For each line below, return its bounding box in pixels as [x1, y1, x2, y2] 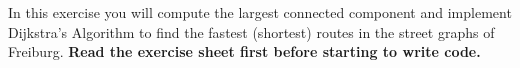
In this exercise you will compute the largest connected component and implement [8, 2, 512, 22]
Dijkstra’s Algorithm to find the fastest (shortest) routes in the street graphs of [8, 21, 495, 42]
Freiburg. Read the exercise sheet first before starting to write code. [8, 41, 481, 62]
